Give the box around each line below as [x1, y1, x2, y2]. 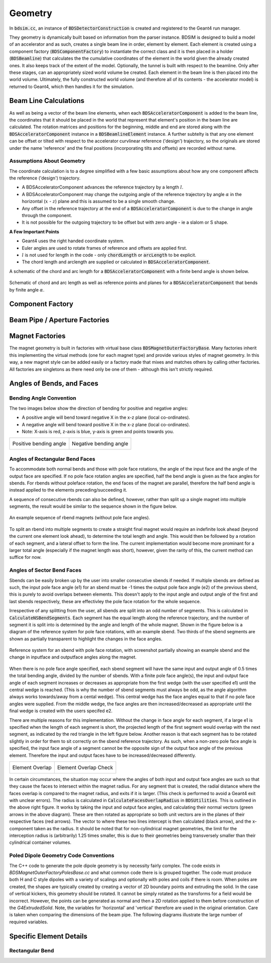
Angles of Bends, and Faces [9, 379, 99, 388]
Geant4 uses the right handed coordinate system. [22, 238, 125, 244]
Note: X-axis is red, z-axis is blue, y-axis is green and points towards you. [22, 428, 174, 434]
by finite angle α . [9, 286, 45, 293]
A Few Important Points [9, 229, 60, 235]
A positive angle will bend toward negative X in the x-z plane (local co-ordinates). [22, 415, 190, 421]
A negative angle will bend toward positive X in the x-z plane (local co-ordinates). [22, 421, 190, 427]
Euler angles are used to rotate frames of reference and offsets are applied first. [22, 245, 188, 251]
